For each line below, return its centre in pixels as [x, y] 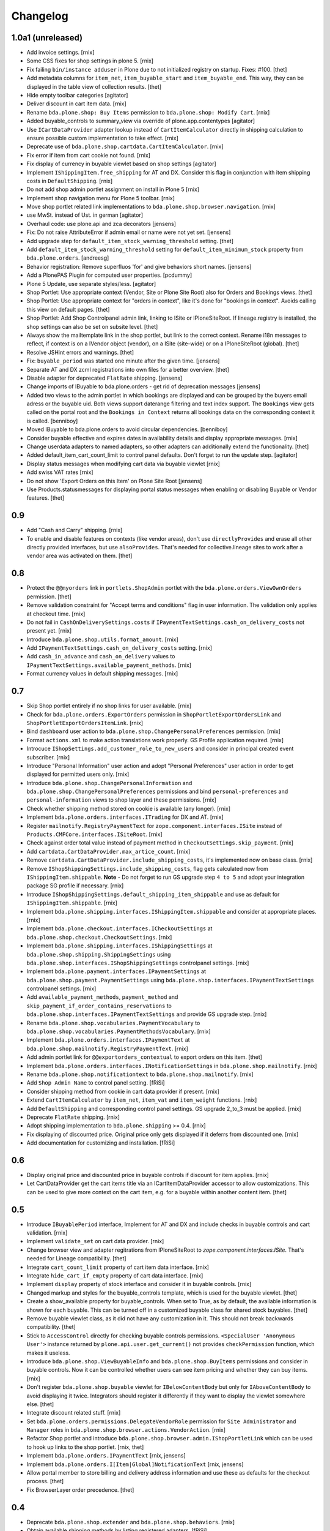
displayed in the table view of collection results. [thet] [94, 86]
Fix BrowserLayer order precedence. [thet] [80, 1490]
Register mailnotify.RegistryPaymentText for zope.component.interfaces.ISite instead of [154, 826]
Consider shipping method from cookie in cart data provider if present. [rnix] [123, 1091]
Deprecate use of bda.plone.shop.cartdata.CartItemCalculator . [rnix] [125, 146]
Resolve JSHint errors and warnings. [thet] [80, 352]
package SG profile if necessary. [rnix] [75, 886]
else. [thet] [40, 1404]
